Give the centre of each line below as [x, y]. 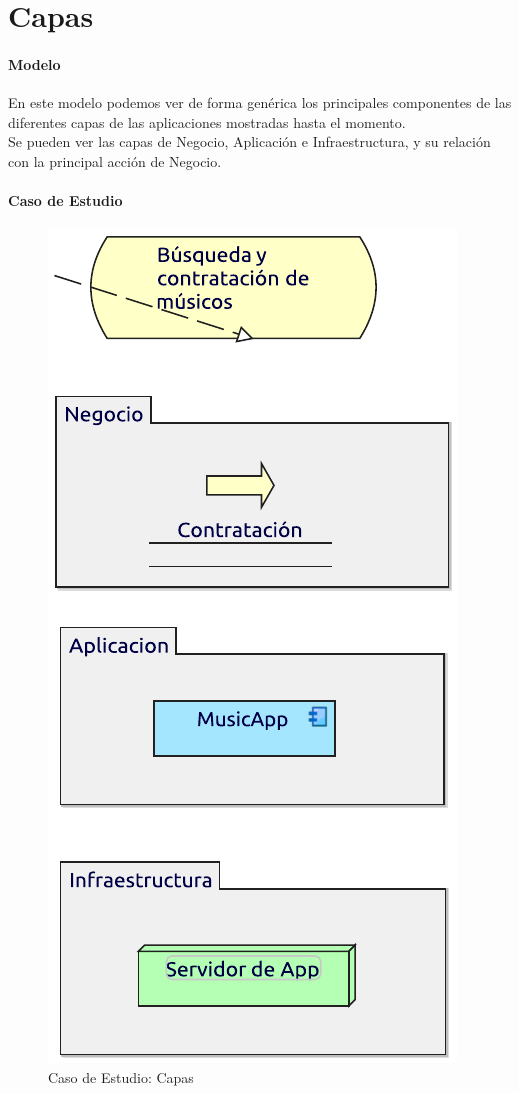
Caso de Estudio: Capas [121, 1076]
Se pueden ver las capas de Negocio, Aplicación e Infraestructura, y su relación [249, 141]
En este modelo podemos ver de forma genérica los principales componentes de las [260, 102]
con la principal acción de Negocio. [115, 160]
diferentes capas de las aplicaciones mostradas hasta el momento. [207, 121]
